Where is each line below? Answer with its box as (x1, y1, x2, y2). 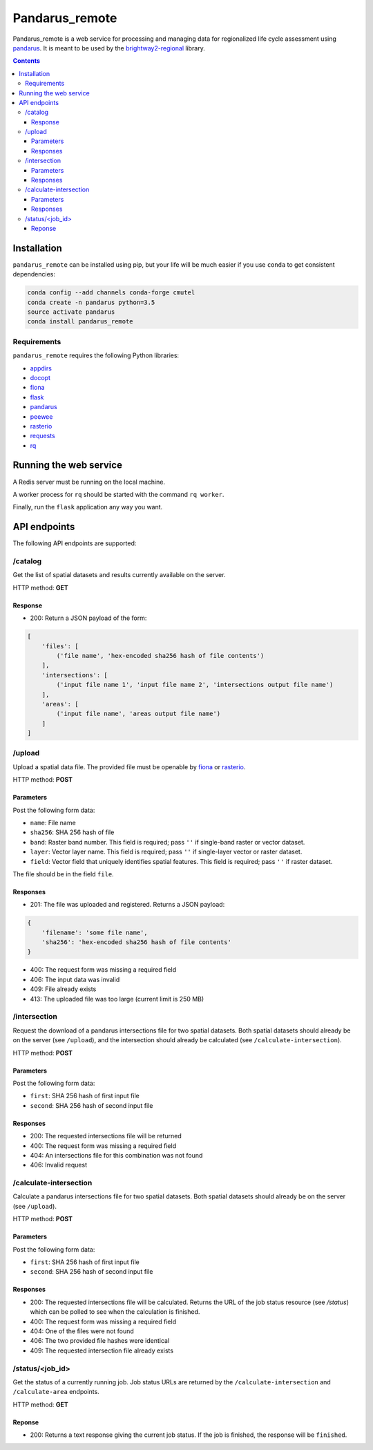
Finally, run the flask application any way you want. (12, 503, 163, 511)
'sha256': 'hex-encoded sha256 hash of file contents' (41, 939, 231, 946)
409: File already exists (30, 985, 97, 993)
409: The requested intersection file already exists (30, 1346, 174, 1355)
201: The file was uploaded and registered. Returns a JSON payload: (30, 901, 225, 909)
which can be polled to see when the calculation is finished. (30, 1308, 200, 1316)
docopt (30, 373, 51, 382)
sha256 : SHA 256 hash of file (30, 828, 115, 836)
